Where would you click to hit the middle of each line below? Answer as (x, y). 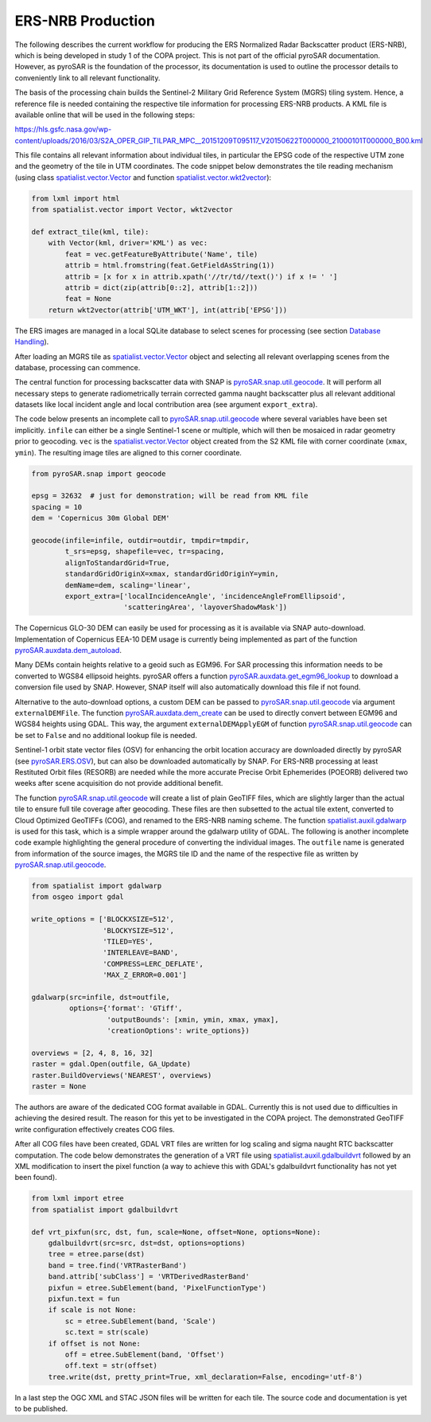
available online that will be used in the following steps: (105, 115)
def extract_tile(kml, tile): (90, 232)
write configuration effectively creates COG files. (95, 1129)
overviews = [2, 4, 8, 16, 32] (93, 1053)
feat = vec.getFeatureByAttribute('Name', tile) (161, 254)
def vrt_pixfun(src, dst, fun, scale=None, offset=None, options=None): (176, 1232)
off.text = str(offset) (111, 1366)
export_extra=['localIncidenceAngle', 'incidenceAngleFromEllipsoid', (205, 596)
